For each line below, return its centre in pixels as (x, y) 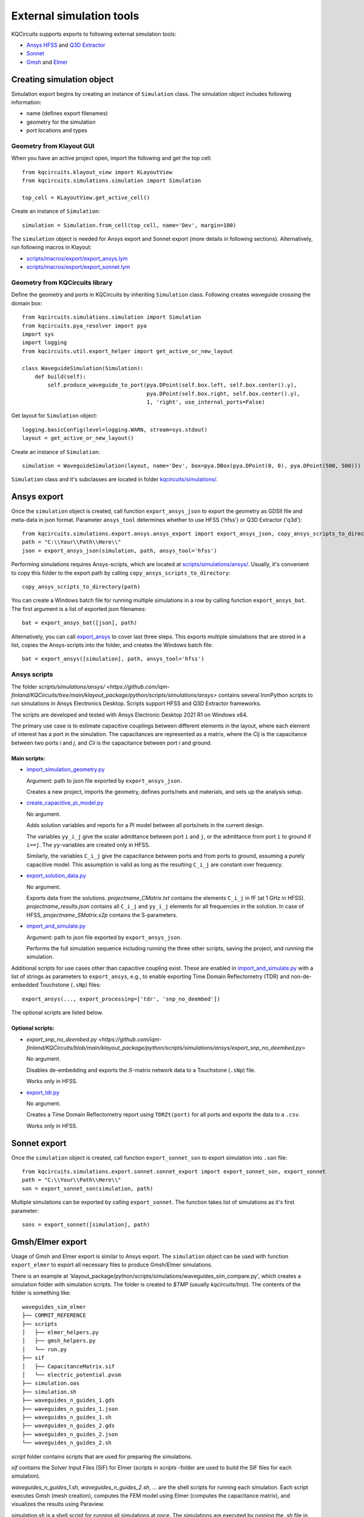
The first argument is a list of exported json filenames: (79, 609)
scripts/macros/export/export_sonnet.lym (78, 267)
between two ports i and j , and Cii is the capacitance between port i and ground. (112, 743)
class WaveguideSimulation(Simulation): (83, 368)
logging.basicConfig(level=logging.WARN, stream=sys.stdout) (115, 430)
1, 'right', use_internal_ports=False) (206, 402)
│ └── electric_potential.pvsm (72, 1375)
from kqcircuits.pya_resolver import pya (84, 326)
